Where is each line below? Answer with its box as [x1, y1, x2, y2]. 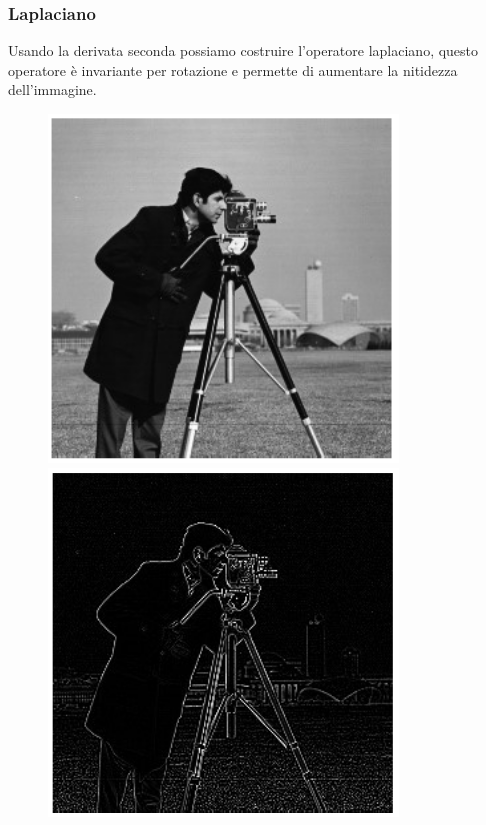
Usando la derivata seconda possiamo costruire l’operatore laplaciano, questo [8, 40, 479, 61]
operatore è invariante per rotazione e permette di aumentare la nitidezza [8, 59, 458, 80]
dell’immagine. [8, 79, 97, 100]
